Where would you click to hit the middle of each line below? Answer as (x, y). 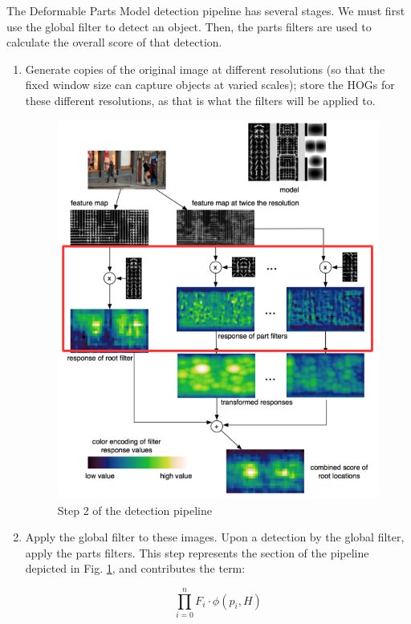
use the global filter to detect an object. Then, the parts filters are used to (189, 26)
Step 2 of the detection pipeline (134, 510)
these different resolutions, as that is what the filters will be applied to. (200, 100)
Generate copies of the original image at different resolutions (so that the (205, 69)
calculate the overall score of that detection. (114, 42)
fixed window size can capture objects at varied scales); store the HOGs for (210, 85)
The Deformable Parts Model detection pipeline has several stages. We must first (206, 10)
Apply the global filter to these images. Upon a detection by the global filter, (215, 537)
